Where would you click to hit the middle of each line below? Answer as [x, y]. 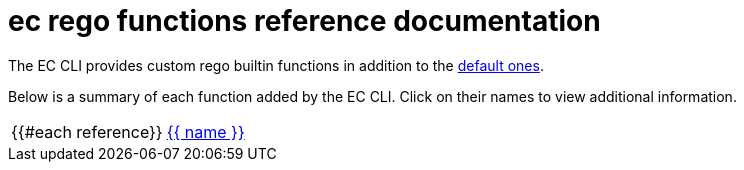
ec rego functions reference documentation [304, 21]
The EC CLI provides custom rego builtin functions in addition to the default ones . [276, 65]
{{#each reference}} [87, 131]
